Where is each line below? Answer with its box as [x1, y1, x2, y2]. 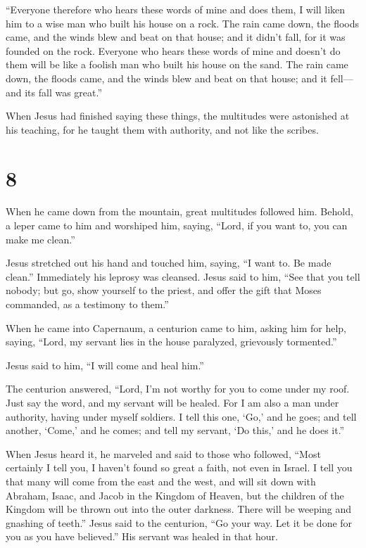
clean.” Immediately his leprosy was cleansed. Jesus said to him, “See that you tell [6, 269, 360, 283]
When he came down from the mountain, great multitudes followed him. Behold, [6, 204, 353, 219]
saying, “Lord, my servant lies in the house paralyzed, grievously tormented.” [6, 334, 337, 349]
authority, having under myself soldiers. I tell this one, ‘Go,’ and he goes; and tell [6, 409, 357, 423]
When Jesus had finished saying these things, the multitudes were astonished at [6, 108, 350, 123]
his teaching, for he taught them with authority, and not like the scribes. [6, 122, 319, 136]
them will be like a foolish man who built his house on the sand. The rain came [6, 57, 348, 72]
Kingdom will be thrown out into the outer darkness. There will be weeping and [6, 502, 352, 516]
